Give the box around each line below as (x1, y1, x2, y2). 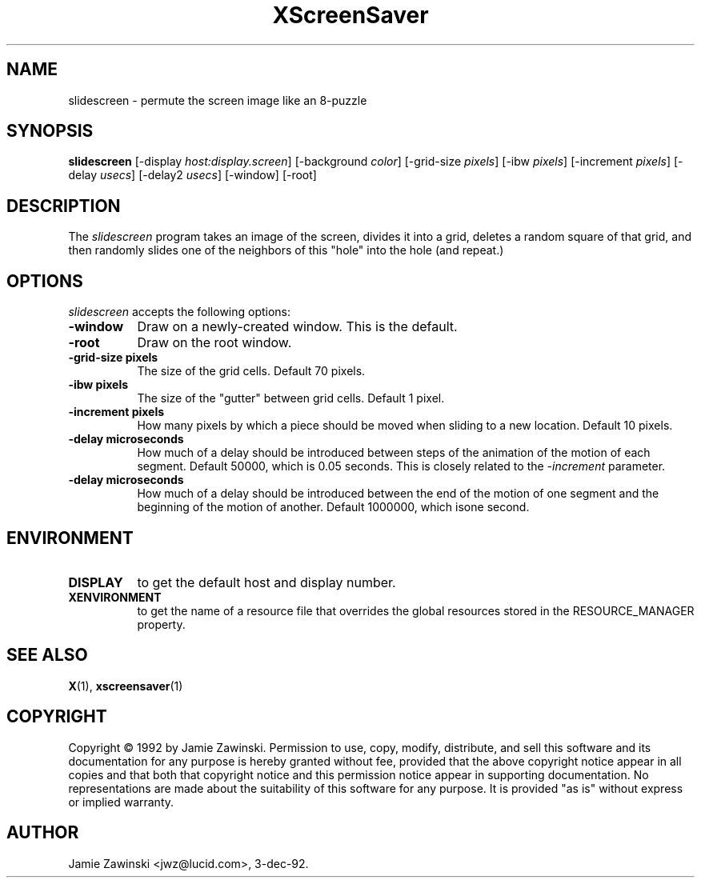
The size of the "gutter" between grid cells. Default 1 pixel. (137, 391, 445, 406)
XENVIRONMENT (68, 590, 162, 604)
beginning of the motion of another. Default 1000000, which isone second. (137, 500, 530, 514)
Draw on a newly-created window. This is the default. (137, 318, 458, 335)
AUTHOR (6, 822, 79, 843)
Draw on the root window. (137, 334, 292, 351)
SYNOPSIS (6, 121, 94, 142)
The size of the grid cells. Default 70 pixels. (137, 364, 366, 378)
